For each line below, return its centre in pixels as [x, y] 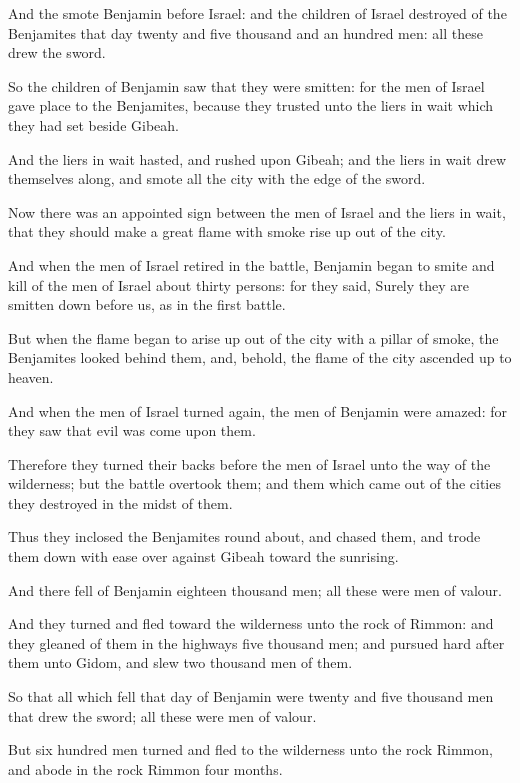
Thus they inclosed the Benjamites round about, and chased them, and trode [244, 536]
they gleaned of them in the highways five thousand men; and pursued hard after [256, 642]
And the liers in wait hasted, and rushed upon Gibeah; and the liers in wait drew [257, 158]
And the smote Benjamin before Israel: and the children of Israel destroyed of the [257, 13]
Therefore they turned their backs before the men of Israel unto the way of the [249, 463]
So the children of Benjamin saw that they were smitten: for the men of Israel [246, 85]
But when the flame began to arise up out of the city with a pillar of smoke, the [253, 337]
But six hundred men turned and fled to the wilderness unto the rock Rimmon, [250, 749]
